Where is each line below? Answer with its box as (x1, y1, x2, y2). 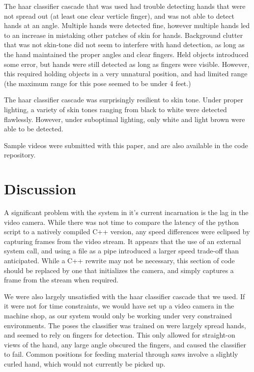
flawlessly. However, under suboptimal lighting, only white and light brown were (4, 114, 245, 124)
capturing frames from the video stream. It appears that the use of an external (4, 236, 241, 246)
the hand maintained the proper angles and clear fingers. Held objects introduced (4, 49, 249, 59)
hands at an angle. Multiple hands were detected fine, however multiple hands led (4, 20, 250, 31)
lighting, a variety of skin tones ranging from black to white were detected (4, 104, 227, 114)
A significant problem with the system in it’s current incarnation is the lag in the (4, 207, 249, 217)
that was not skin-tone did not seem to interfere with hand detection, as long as (4, 39, 245, 50)
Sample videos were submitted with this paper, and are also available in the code (4, 140, 248, 150)
